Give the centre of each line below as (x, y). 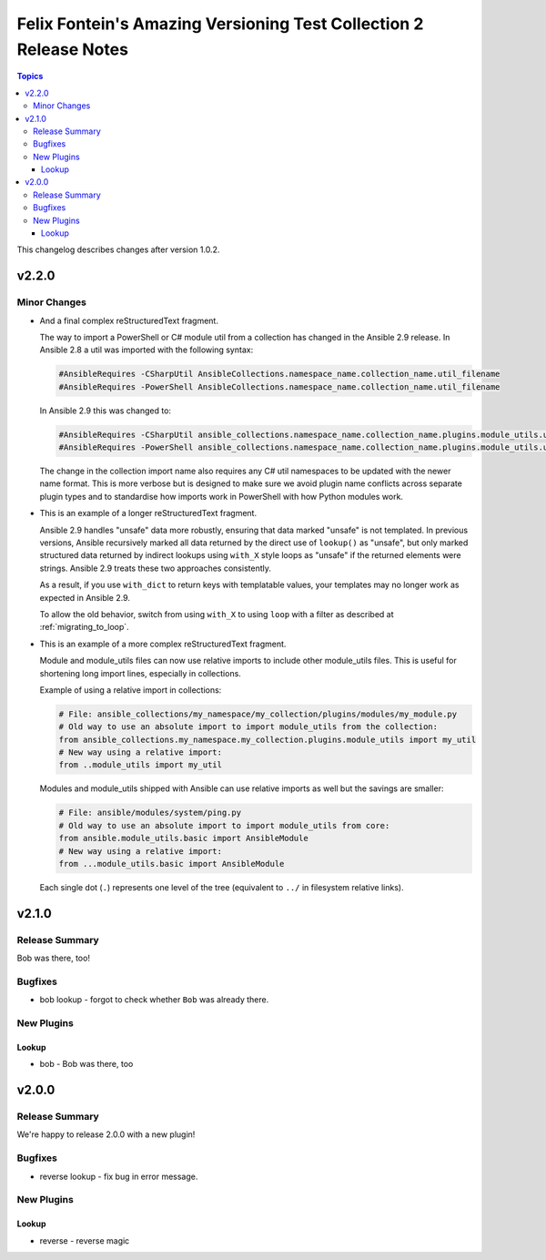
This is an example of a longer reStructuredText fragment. (148, 513)
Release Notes (73, 49)
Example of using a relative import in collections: (131, 690)
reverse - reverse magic (85, 1240)
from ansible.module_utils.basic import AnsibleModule (183, 838)
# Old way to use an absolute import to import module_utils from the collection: (248, 727)
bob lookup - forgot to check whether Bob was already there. (154, 1000)
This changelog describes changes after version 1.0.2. (118, 249)
